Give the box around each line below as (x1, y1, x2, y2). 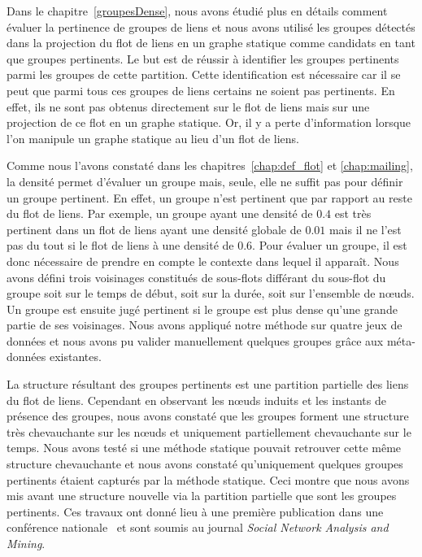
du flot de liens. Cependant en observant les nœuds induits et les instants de (7, 391, 386, 408)
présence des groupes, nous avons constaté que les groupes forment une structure (7, 407, 409, 424)
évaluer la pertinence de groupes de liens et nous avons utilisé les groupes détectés (7, 18, 415, 35)
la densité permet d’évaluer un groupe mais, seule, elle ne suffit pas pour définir (7, 172, 403, 189)
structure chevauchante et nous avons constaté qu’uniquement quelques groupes (7, 455, 403, 472)
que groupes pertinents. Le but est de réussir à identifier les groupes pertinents (7, 50, 399, 67)
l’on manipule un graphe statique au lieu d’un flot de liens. (7, 129, 299, 146)
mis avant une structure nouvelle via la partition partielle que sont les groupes (7, 487, 397, 504)
